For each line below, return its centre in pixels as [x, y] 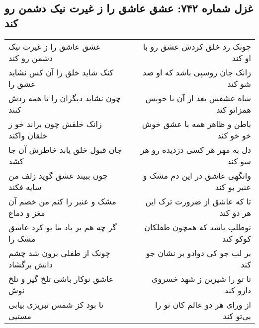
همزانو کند [234, 109]
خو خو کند [234, 135]
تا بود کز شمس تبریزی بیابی [56, 304]
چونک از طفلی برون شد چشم [59, 253]
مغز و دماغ [27, 212]
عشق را [22, 83]
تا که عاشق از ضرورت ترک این [198, 201]
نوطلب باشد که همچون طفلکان [198, 227]
